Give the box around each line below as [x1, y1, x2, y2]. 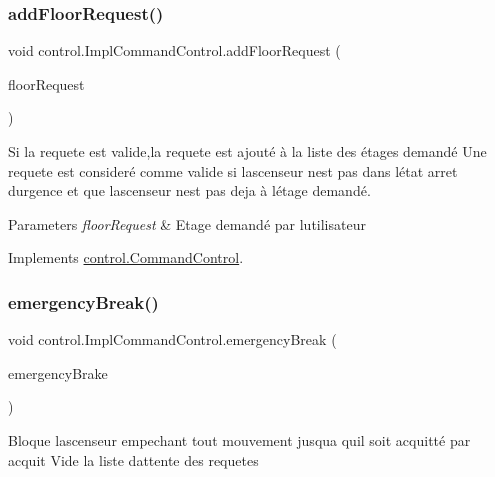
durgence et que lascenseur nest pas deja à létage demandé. [8, 180, 371, 201]
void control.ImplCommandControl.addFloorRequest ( [8, 40, 341, 61]
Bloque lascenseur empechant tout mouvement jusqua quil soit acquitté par [8, 429, 471, 450]
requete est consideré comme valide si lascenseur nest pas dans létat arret [8, 160, 458, 181]
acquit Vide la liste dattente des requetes [8, 449, 259, 470]
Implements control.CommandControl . [8, 247, 244, 268]
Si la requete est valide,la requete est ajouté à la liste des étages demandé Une [8, 141, 487, 161]
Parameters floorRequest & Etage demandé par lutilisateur [8, 213, 366, 234]
